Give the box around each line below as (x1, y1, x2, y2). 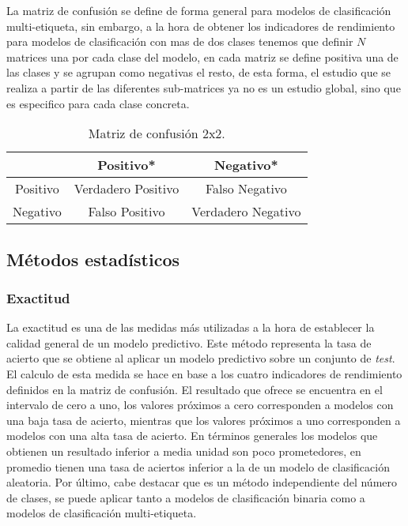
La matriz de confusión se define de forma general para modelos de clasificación (6, 2, 391, 18)
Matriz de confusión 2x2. (88, 124, 225, 143)
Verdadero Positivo (74, 179, 179, 198)
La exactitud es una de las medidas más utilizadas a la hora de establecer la (6, 319, 375, 336)
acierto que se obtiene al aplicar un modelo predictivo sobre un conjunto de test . (6, 350, 395, 366)
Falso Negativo (205, 179, 287, 198)
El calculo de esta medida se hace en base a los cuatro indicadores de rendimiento (6, 365, 402, 381)
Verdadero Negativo (191, 202, 301, 221)
